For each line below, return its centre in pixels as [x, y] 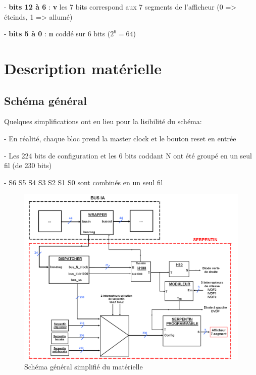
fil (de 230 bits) [28, 165]
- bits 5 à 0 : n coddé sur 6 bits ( [57, 34]
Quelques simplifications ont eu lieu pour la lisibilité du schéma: [103, 121]
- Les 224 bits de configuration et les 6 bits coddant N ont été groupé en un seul [128, 155]
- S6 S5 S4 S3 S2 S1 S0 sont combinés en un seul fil [84, 182]
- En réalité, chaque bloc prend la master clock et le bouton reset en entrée [120, 138]
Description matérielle [83, 68]
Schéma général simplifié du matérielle [84, 367]
